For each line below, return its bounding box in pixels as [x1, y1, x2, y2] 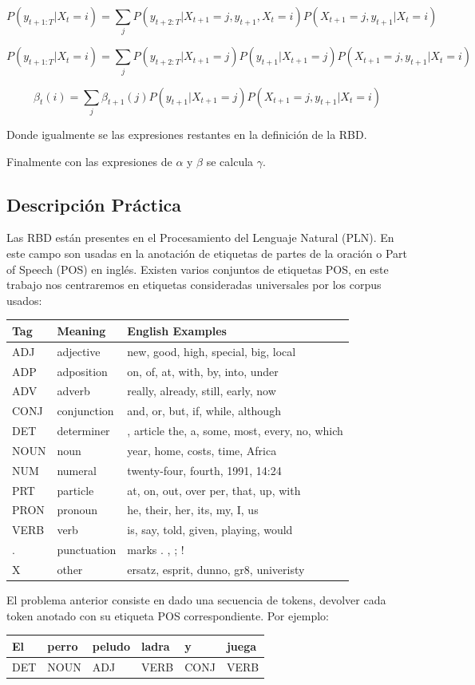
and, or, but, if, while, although [127, 402, 281, 419]
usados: [6, 291, 42, 308]
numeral [57, 461, 97, 478]
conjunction [57, 402, 114, 419]
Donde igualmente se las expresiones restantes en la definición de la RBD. [6, 125, 367, 142]
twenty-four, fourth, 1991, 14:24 [127, 461, 282, 478]
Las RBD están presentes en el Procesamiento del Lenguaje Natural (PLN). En [6, 229, 394, 246]
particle [57, 481, 94, 498]
